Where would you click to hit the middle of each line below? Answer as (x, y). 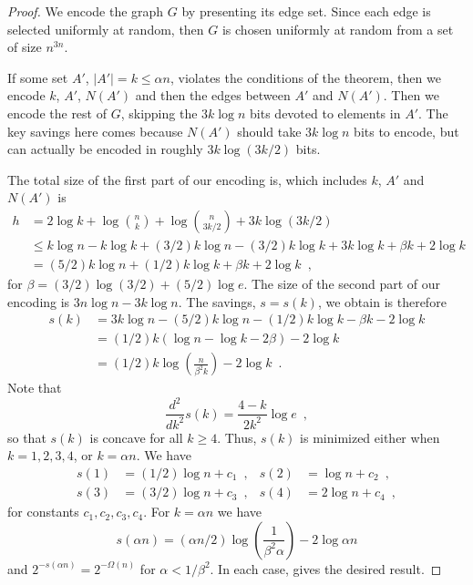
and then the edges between (213, 95)
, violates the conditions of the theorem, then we (305, 77)
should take (269, 131)
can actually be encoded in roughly (105, 149)
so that (27, 437)
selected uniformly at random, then (106, 29)
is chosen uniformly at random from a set (338, 29)
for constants (43, 512)
